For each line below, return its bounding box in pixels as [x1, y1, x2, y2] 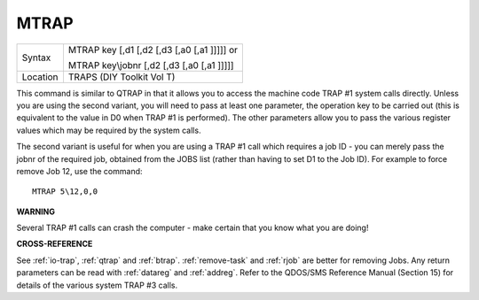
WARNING [16, 206, 55, 217]
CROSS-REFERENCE [16, 239, 93, 250]
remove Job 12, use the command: [16, 165, 143, 176]
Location [21, 71, 59, 83]
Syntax [21, 51, 51, 64]
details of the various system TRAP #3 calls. [16, 280, 177, 290]
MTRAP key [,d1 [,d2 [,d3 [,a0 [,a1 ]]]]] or [67, 43, 239, 56]
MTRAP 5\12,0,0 [32, 187, 98, 196]
